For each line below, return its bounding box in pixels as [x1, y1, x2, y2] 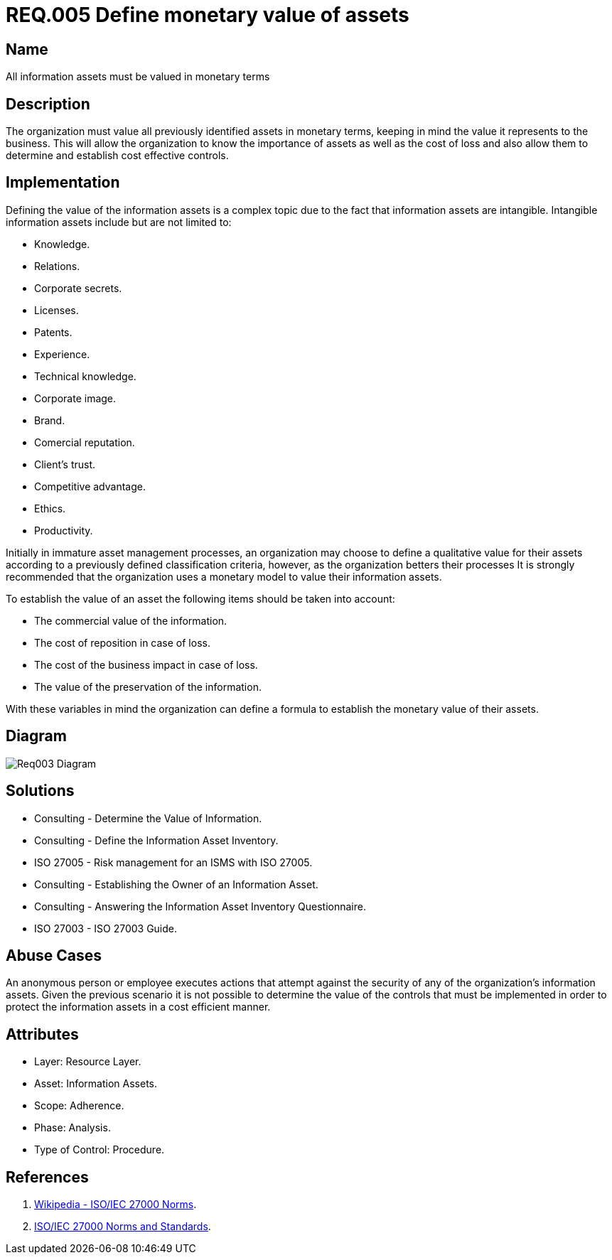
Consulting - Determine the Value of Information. [34, 812, 262, 824]
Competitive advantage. [34, 480, 146, 492]
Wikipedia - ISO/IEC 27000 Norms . [34, 1198, 197, 1211]
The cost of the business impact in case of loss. [34, 658, 258, 671]
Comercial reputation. [34, 436, 135, 448]
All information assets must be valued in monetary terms [6, 70, 270, 83]
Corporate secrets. [34, 281, 122, 294]
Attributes [6, 1025, 79, 1043]
